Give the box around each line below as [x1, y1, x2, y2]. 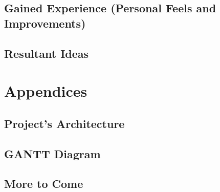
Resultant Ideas [4, 45, 89, 61]
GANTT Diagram [4, 145, 101, 161]
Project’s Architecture [4, 115, 125, 131]
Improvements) [4, 15, 86, 31]
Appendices [4, 80, 87, 101]
